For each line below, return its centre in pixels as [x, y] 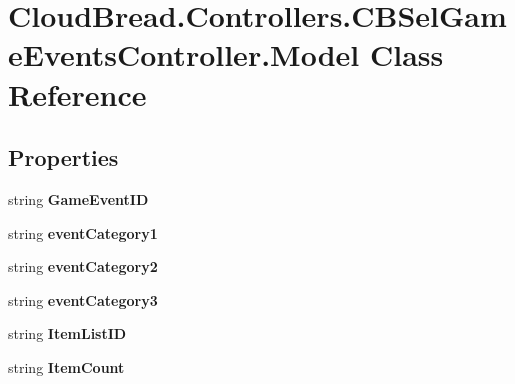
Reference [77, 93]
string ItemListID [67, 333]
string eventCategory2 [83, 266]
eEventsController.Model [184, 54]
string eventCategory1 [83, 232]
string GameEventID [78, 198]
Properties [63, 157]
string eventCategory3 [83, 299]
